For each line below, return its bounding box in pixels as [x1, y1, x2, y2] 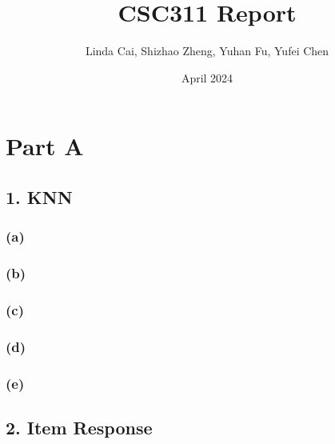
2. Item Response [6, 414, 153, 439]
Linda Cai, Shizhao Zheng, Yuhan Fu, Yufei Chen [85, 42, 329, 59]
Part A [6, 130, 84, 162]
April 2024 [181, 69, 233, 86]
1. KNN [6, 184, 73, 209]
